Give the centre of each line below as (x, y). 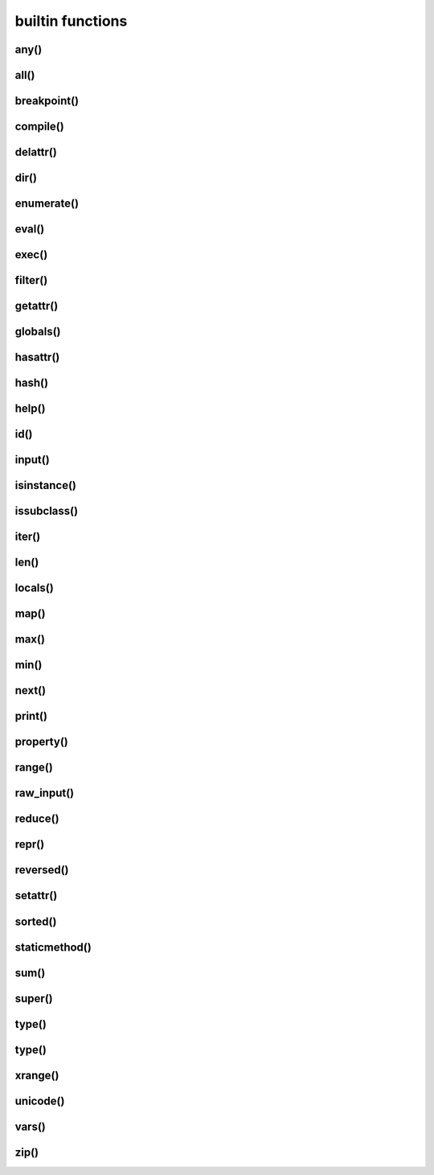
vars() (30, 1126)
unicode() (40, 1101)
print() (31, 716)
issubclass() (47, 511)
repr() (30, 844)
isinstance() (45, 485)
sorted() (36, 921)
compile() (39, 127)
